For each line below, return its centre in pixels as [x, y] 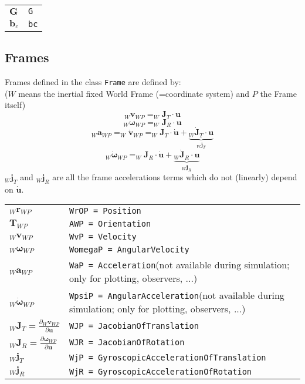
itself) [15, 105]
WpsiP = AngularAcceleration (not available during [177, 295]
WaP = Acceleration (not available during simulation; [179, 265]
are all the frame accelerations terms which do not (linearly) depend [175, 177]
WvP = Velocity [103, 237]
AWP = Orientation [110, 224]
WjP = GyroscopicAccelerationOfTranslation [168, 358]
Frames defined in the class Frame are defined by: [93, 82]
